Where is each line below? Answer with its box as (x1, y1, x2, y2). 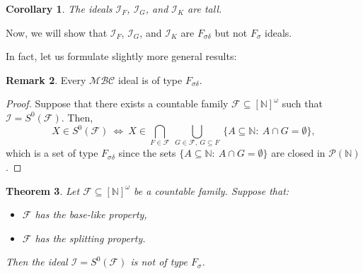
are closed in (271, 145, 325, 160)
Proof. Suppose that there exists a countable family (6, 96, 229, 111)
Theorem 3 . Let (6, 183, 80, 198)
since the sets (118, 145, 176, 160)
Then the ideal (6, 254, 68, 269)
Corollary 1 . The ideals (6, 1, 113, 16)
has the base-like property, (35, 207, 147, 222)
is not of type (130, 254, 188, 269)
